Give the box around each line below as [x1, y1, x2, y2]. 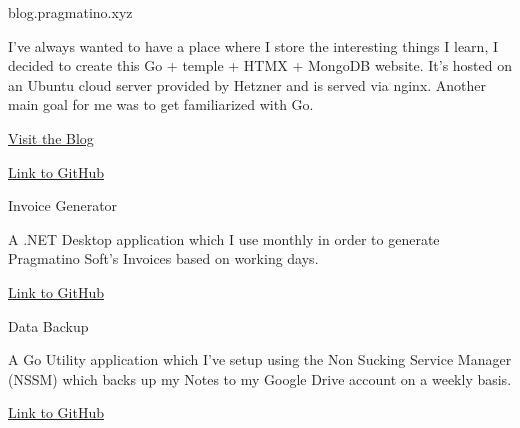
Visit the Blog [8, 127, 94, 148]
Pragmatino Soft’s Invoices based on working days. [8, 248, 319, 269]
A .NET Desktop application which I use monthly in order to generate [8, 228, 440, 249]
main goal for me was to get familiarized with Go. [8, 94, 314, 115]
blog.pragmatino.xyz [8, 2, 133, 22]
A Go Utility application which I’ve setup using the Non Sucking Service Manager [8, 349, 512, 370]
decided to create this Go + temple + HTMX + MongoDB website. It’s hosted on [8, 55, 512, 76]
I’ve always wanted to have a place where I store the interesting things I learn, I [8, 35, 498, 56]
